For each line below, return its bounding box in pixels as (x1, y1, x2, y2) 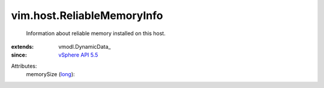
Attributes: (11, 62, 37, 70)
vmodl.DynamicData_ (58, 43, 111, 50)
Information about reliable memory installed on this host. (26, 30, 166, 37)
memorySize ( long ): (26, 71, 75, 78)
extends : (11, 43, 34, 50)
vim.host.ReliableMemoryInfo (11, 9, 163, 22)
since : (11, 51, 27, 59)
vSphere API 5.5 (58, 51, 98, 59)
